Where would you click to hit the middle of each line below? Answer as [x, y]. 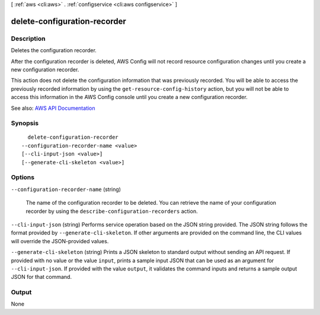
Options [23, 177]
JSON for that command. [41, 277]
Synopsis [25, 123]
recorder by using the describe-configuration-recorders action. [112, 211]
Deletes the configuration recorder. [54, 50]
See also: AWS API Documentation [53, 108]
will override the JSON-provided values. [60, 241]
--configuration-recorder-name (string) [66, 189]
